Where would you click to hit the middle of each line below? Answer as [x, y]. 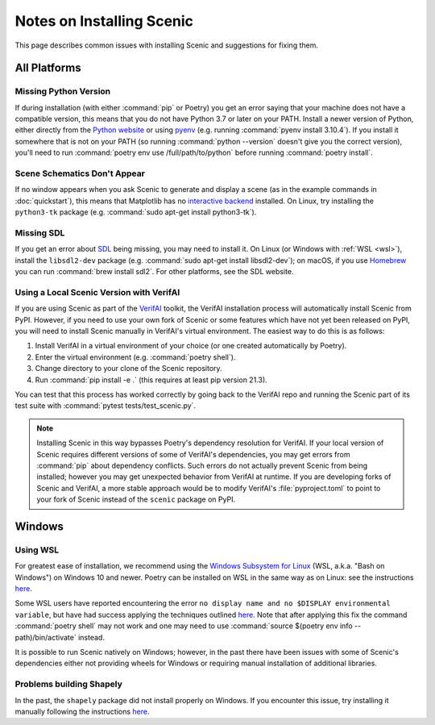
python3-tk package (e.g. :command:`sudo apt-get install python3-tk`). [136, 212]
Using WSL [37, 550]
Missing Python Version [63, 91]
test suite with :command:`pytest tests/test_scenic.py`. [106, 406]
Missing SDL [40, 232]
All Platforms [48, 68]
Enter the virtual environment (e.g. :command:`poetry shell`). [135, 357]
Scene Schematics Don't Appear [80, 173]
